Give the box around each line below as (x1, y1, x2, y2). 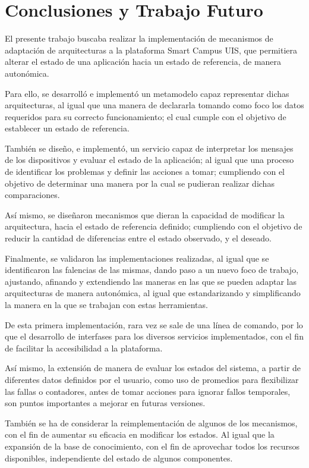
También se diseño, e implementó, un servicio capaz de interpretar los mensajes (5, 142, 294, 154)
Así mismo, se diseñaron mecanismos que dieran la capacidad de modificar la (5, 208, 285, 221)
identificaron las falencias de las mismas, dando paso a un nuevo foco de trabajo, (5, 263, 299, 276)
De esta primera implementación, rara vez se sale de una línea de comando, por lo (5, 318, 303, 331)
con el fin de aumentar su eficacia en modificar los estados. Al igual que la (5, 428, 275, 441)
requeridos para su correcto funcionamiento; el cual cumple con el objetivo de (5, 110, 286, 123)
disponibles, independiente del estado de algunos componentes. (5, 451, 233, 464)
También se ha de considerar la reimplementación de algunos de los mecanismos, (5, 416, 298, 429)
